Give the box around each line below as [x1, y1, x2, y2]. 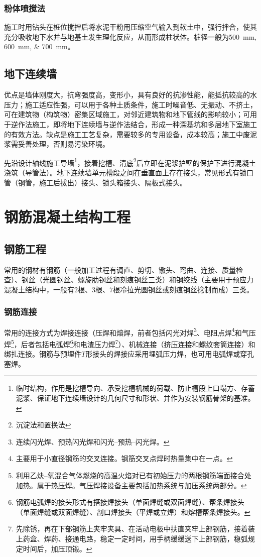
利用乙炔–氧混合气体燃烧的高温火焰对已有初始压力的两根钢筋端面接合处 [16, 470, 251, 481]
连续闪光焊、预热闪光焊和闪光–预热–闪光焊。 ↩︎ [16, 436, 170, 447]
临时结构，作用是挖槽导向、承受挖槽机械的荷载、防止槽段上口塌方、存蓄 [16, 383, 255, 393]
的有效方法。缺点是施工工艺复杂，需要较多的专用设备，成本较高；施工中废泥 [4, 129, 257, 139]
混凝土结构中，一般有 [4, 284, 74, 294]
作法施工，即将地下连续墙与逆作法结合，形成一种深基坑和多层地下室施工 [18, 119, 257, 129]
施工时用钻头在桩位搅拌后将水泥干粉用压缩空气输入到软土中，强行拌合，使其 [4, 22, 257, 32]
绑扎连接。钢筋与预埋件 [4, 349, 81, 359]
